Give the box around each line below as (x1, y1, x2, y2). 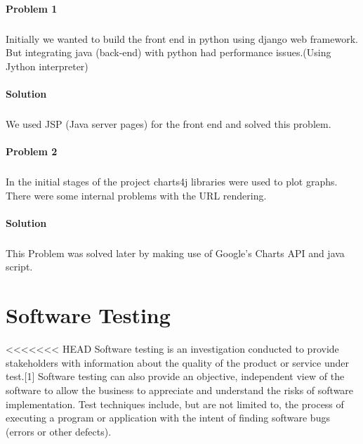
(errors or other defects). (6, 424, 112, 438)
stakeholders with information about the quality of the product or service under (6, 355, 349, 370)
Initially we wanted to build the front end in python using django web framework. (6, 31, 358, 46)
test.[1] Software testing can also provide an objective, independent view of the (6, 369, 345, 384)
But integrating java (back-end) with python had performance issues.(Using (6, 45, 331, 60)
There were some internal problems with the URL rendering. (6, 188, 267, 202)
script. (6, 259, 33, 274)
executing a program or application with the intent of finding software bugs (6, 410, 330, 425)
